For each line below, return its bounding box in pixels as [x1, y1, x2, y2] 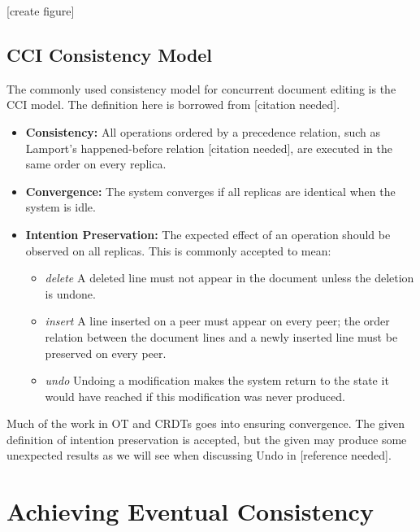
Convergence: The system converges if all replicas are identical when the [25, 182, 396, 199]
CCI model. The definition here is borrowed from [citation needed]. [6, 96, 340, 113]
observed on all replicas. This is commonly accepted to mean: [25, 242, 331, 259]
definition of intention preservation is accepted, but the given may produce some [6, 430, 407, 447]
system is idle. [25, 198, 96, 216]
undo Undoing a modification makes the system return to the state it [45, 372, 389, 389]
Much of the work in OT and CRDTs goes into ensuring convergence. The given [6, 415, 405, 432]
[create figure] [6, 2, 75, 19]
